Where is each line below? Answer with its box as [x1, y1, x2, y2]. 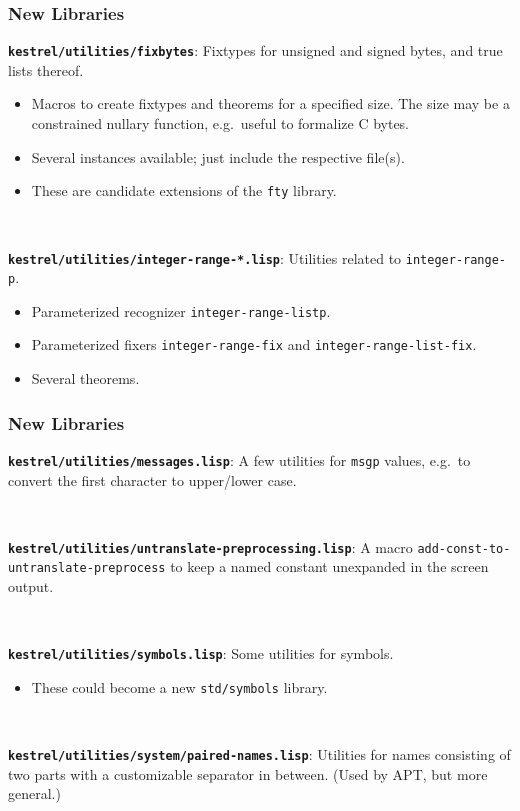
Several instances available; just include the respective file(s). [31, 146, 405, 167]
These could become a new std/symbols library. [31, 676, 328, 697]
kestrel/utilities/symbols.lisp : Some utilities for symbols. [8, 643, 394, 664]
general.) [8, 783, 61, 804]
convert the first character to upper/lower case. [8, 469, 297, 490]
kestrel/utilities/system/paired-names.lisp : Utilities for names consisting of [8, 744, 511, 765]
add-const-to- [417, 541, 511, 556]
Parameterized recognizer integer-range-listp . [31, 300, 331, 321]
